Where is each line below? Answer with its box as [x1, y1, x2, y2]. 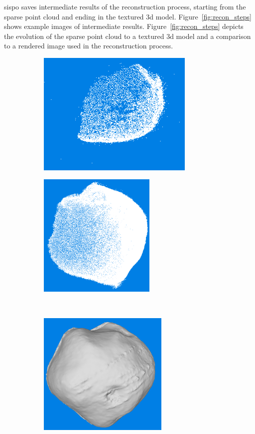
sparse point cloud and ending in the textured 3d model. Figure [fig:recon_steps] [4, 11, 252, 21]
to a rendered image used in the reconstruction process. [4, 40, 173, 51]
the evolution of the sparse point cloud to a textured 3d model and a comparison [4, 30, 251, 41]
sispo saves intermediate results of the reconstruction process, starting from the [4, 1, 246, 11]
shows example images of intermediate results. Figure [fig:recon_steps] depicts [4, 21, 244, 31]
